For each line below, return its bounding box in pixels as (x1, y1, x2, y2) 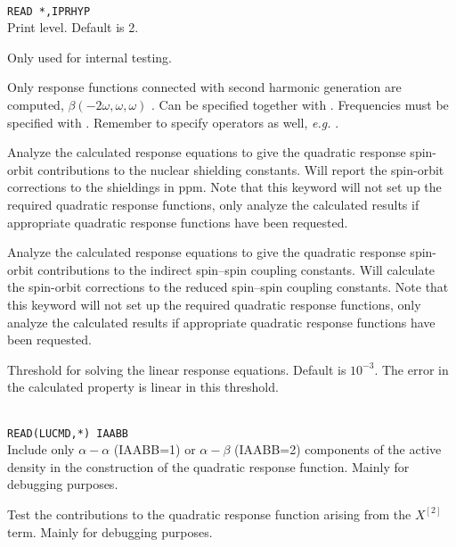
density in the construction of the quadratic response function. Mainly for (7, 457, 410, 476)
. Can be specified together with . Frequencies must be (151, 95, 449, 114)
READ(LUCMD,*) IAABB (7, 427, 129, 440)
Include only (7, 440, 75, 459)
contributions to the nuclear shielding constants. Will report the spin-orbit (37, 160, 444, 178)
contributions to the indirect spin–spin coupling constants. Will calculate (37, 260, 436, 278)
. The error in (374, 360, 449, 378)
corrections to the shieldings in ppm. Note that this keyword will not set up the (7, 178, 442, 196)
